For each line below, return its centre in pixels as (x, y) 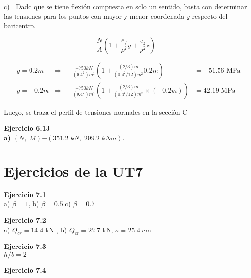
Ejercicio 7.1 (25, 194)
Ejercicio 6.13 (27, 128)
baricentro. (20, 25)
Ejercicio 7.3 (25, 246)
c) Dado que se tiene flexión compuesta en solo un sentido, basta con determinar (125, 6)
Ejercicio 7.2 (25, 220)
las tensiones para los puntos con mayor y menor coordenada (94, 16)
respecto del (210, 16)
